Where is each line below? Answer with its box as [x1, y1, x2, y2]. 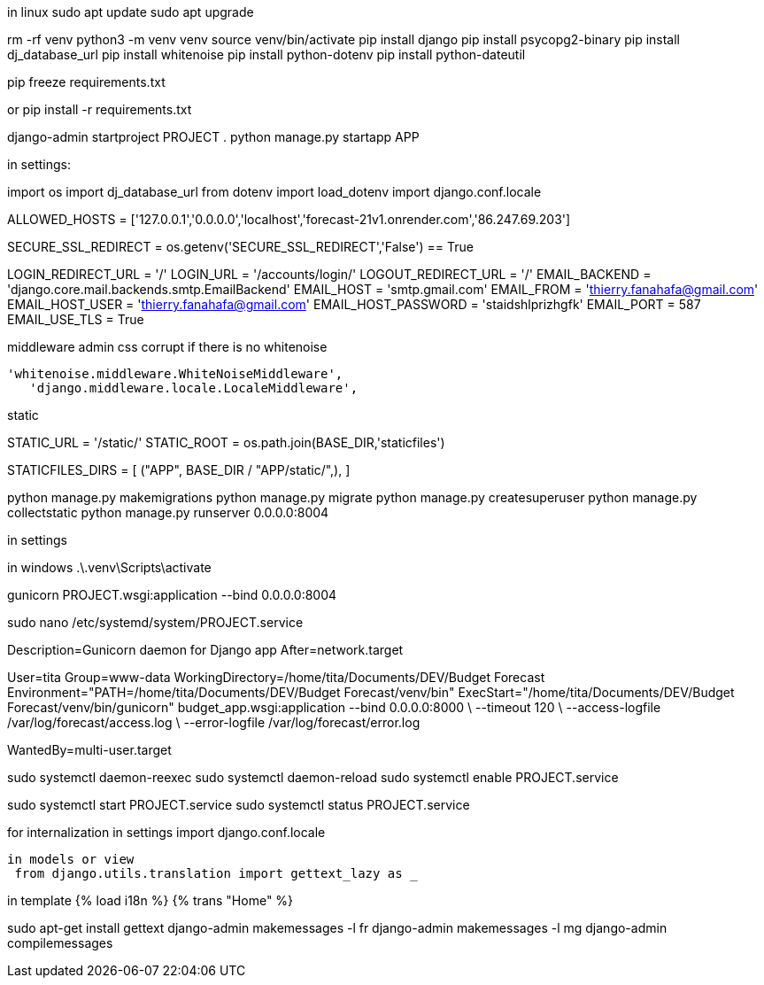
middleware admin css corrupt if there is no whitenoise [7, 339, 328, 354]
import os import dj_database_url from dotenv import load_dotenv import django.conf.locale [7, 184, 542, 199]
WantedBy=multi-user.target [7, 742, 172, 757]
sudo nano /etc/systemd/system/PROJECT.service [7, 615, 304, 630]
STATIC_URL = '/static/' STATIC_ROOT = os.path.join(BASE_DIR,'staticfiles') [7, 435, 445, 450]
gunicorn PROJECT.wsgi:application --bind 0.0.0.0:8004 [7, 587, 337, 602]
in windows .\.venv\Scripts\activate [7, 560, 212, 575]
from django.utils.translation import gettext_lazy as [14, 866, 403, 880]
